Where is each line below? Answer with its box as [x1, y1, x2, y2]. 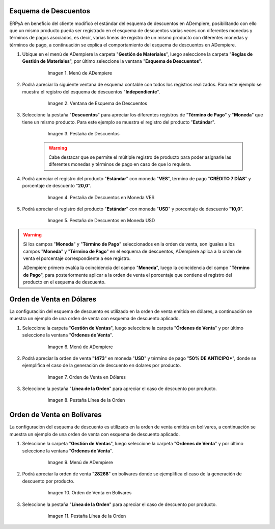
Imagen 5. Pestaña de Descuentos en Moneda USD [47, 218, 155, 224]
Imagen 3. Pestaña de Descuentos [47, 131, 120, 137]
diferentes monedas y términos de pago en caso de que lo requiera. [48, 161, 191, 167]
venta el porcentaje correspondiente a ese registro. [23, 255, 131, 261]
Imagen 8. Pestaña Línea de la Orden [47, 397, 125, 403]
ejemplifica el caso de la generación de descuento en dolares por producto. [22, 363, 181, 369]
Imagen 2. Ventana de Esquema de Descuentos [47, 100, 148, 107]
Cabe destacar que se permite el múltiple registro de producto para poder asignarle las [48, 154, 232, 160]
